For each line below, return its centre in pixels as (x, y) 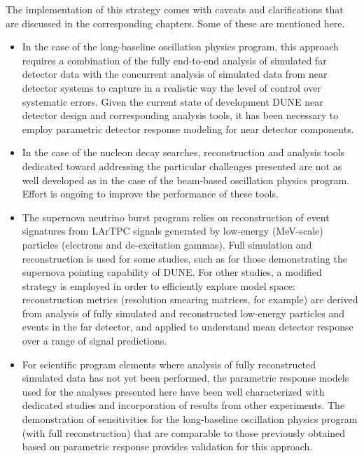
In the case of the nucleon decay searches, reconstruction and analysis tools (183, 152)
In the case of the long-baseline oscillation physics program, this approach (180, 47)
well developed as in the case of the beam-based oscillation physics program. (185, 180)
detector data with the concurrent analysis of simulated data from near (175, 74)
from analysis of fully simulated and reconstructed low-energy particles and (183, 313)
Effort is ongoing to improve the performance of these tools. (150, 194)
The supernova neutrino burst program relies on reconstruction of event (176, 217)
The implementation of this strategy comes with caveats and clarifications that (175, 9)
